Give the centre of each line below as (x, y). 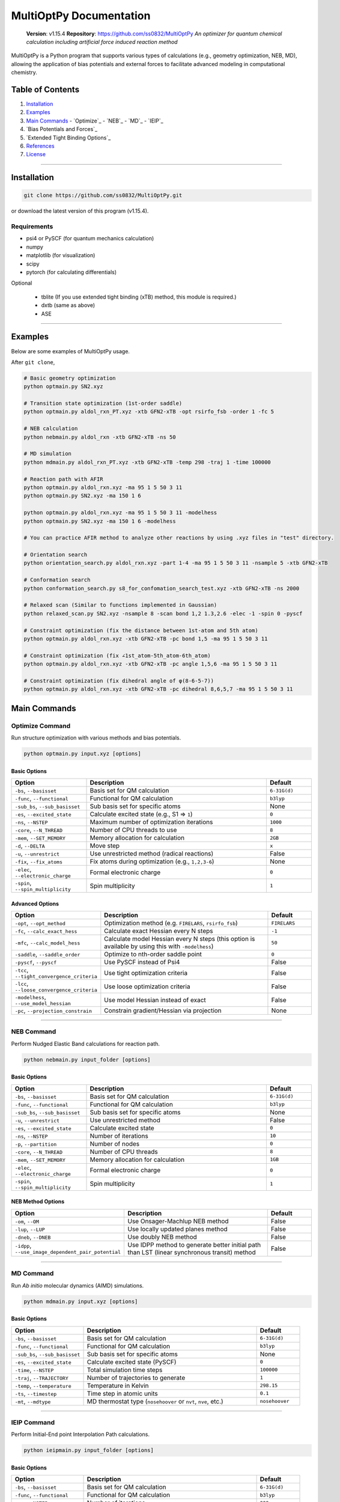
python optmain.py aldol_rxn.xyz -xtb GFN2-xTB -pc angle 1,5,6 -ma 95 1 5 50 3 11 (150, 664)
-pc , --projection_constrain (53, 1011)
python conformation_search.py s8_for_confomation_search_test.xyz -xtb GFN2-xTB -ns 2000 (162, 588)
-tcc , (22, 970)
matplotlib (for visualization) (61, 255)
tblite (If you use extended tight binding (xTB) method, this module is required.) (139, 297)
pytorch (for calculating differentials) (71, 272)
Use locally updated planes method (177, 1229)
